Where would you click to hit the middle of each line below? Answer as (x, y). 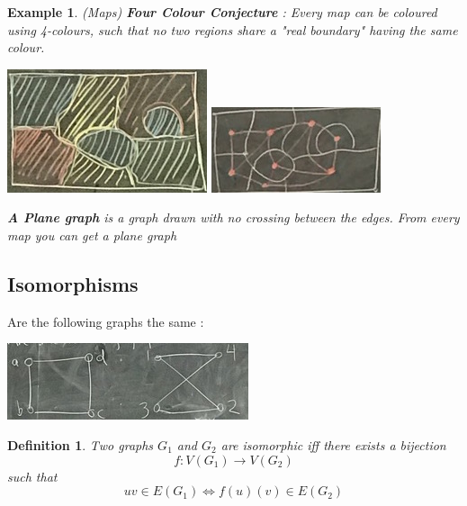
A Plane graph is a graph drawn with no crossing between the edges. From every (233, 217)
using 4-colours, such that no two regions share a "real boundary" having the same (233, 29)
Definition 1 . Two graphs (81, 444)
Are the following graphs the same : (106, 321)
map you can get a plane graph (92, 235)
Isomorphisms (73, 283)
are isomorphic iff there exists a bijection (333, 444)
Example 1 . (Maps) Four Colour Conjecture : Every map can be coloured (222, 12)
